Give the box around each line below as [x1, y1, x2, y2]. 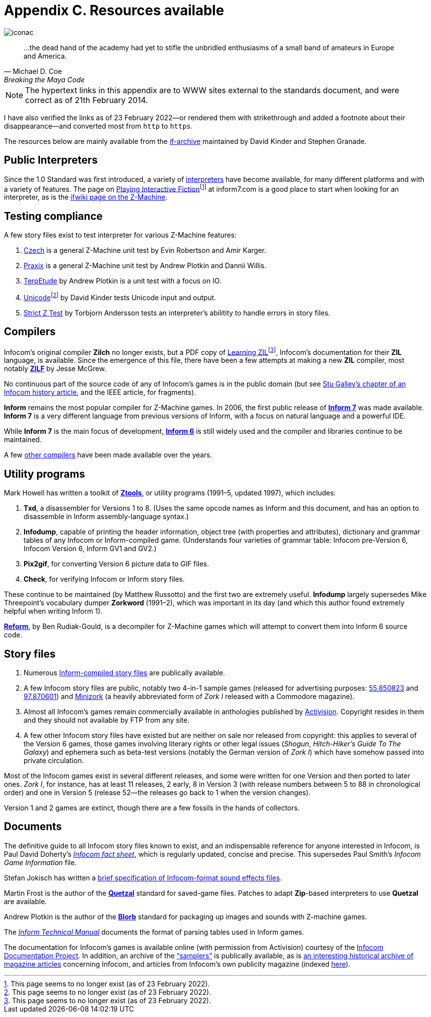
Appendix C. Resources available [4, 2, 224, 19]
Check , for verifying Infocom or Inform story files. [24, 575, 185, 584]
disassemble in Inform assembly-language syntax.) [24, 512, 189, 521]
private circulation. [24, 756, 84, 765]
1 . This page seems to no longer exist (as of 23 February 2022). [4, 979, 210, 988]
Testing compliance [4, 210, 103, 222]
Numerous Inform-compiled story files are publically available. [24, 668, 225, 677]
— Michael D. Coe [4, 67, 62, 75]
